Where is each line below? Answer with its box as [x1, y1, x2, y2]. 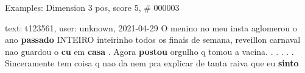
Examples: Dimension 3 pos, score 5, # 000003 [5, 1, 180, 13]
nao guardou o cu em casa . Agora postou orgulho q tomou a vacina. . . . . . [5, 45, 294, 57]
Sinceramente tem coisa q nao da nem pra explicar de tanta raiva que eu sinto [5, 57, 299, 69]
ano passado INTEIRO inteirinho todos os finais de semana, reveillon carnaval [5, 33, 301, 46]
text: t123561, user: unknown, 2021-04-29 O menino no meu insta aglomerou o [5, 21, 297, 34]
